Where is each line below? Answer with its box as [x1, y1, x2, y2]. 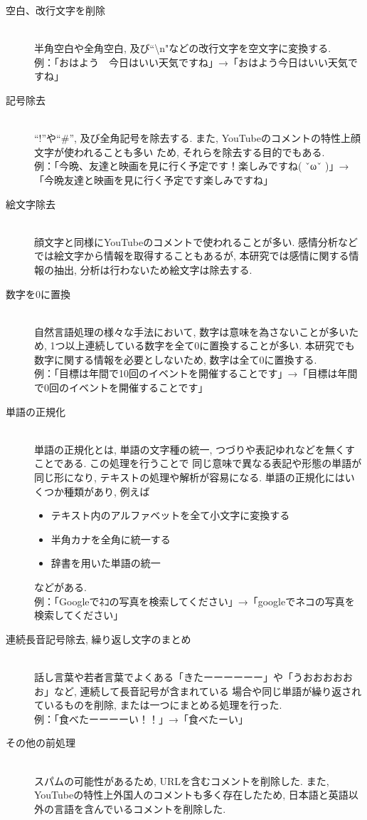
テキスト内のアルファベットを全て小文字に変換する [50, 508, 290, 523]
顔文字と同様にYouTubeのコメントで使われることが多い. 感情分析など [34, 234, 358, 249]
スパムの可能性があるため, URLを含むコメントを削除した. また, [34, 773, 329, 788]
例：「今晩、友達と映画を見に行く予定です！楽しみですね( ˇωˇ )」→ [34, 158, 349, 173]
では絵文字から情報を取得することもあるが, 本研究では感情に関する [34, 248, 349, 263]
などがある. [34, 580, 87, 594]
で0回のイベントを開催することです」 [34, 380, 208, 395]
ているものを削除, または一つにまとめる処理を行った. [34, 697, 282, 712]
